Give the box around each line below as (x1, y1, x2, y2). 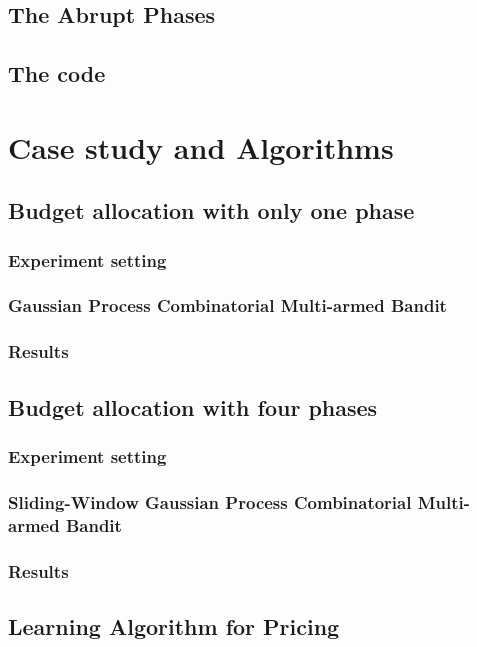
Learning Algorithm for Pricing (8, 610, 340, 641)
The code (8, 58, 106, 89)
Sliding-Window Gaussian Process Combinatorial (8, 489, 412, 514)
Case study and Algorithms (8, 126, 394, 167)
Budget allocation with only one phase (8, 195, 415, 226)
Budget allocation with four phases (8, 391, 378, 422)
